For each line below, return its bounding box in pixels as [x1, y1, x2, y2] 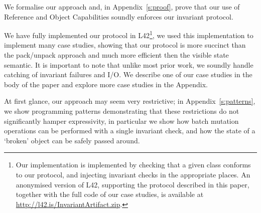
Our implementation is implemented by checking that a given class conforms [16, 159, 251, 170]
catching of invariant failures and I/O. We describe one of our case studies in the [4, 69, 252, 80]
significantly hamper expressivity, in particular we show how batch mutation [4, 115, 239, 126]
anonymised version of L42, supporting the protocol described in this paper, [16, 179, 249, 189]
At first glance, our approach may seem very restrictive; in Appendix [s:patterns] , [4, 96, 255, 106]
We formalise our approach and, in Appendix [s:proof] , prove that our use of [4, 2, 240, 12]
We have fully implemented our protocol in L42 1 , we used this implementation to [4, 29, 253, 40]
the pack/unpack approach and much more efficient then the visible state [4, 50, 229, 60]
